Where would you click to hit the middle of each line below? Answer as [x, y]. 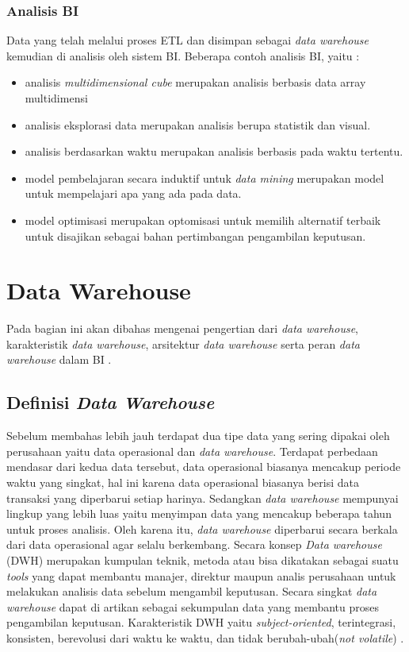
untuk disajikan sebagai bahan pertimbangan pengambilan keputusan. [195, 235]
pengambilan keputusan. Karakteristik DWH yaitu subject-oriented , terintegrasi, [201, 622]
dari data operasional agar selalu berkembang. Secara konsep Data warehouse [194, 544]
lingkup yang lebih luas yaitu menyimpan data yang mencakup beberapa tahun [199, 513]
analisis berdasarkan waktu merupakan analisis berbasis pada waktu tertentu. [214, 151]
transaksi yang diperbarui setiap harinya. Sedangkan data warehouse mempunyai [203, 498]
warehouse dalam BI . [59, 359]
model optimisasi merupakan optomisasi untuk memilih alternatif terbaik [203, 220]
